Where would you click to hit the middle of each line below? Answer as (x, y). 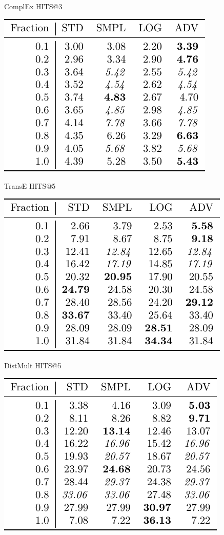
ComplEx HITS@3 (33, 6)
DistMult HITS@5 (33, 365)
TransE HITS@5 (30, 186)
